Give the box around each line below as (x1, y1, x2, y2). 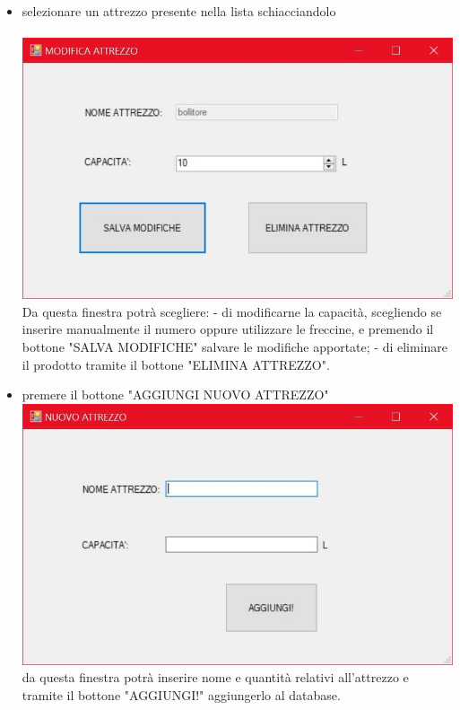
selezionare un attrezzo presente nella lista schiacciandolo (22, 2, 336, 20)
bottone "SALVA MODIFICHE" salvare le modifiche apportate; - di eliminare (22, 337, 448, 355)
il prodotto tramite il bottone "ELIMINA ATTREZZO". (22, 355, 330, 373)
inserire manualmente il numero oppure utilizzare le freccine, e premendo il (22, 320, 434, 338)
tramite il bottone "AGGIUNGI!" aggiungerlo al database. (22, 685, 341, 704)
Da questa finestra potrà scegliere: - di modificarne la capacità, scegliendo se (22, 302, 442, 320)
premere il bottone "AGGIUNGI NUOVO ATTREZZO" (22, 385, 329, 404)
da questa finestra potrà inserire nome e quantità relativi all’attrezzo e (22, 668, 409, 687)
